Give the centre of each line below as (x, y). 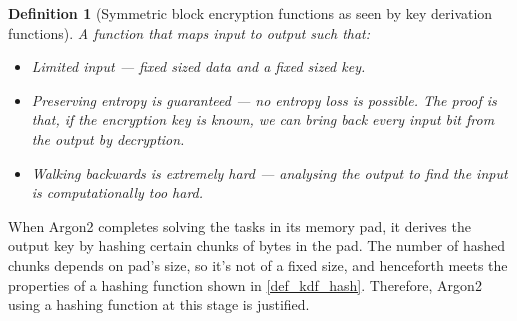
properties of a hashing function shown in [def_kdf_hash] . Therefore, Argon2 (245, 284)
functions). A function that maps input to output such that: (189, 32)
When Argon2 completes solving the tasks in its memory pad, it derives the (239, 225)
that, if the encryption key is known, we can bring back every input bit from (263, 119)
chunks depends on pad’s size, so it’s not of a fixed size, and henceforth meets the (258, 264)
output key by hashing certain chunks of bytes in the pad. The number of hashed (257, 245)
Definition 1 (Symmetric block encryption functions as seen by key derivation (250, 13)
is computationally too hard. (117, 192)
